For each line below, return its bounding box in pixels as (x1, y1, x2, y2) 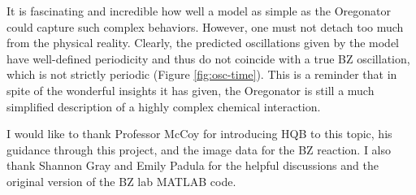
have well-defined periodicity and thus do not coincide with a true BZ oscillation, (6, 50, 410, 67)
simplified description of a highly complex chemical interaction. (6, 97, 321, 115)
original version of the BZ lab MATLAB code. (6, 172, 236, 189)
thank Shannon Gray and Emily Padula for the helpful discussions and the (6, 157, 379, 174)
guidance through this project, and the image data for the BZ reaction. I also (6, 141, 392, 158)
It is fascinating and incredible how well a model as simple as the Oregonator (6, 2, 391, 19)
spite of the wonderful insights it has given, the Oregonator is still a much (6, 81, 375, 98)
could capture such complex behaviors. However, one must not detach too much (6, 18, 404, 35)
